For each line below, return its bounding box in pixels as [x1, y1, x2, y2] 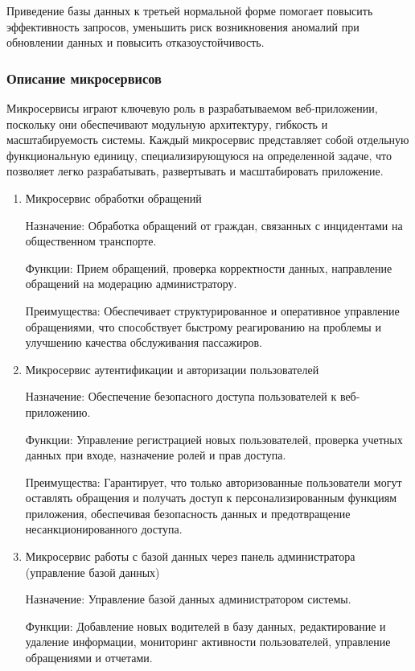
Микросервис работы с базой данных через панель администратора [25, 548, 355, 565]
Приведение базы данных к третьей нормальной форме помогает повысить [6, 2, 373, 19]
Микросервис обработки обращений [25, 189, 202, 206]
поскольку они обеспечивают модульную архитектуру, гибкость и [6, 115, 328, 132]
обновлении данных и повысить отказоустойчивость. [6, 34, 265, 51]
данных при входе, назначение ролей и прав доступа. [25, 447, 286, 463]
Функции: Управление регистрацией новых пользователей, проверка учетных [25, 430, 403, 447]
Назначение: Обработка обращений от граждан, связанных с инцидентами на [25, 216, 403, 233]
